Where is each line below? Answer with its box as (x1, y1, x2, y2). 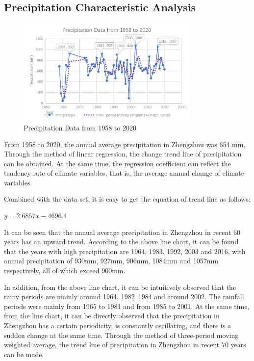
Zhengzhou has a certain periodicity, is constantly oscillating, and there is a (4, 320, 231, 331)
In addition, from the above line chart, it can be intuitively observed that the (4, 282, 236, 292)
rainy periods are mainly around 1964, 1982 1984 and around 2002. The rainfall (4, 291, 244, 302)
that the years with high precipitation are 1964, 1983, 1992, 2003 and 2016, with (4, 246, 246, 256)
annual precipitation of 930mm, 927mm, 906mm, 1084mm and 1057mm (4, 256, 219, 266)
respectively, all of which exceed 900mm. (4, 265, 126, 276)
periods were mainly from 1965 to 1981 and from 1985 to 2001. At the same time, (4, 301, 250, 311)
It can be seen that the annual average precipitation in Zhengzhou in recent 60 (4, 227, 241, 237)
